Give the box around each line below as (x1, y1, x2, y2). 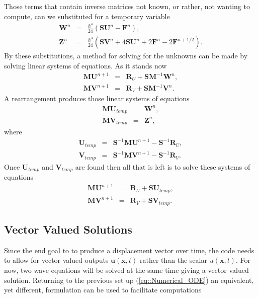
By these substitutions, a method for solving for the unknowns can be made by (4, 50, 248, 61)
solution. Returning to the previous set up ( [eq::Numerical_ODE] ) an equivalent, (4, 274, 254, 285)
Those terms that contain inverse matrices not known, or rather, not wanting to (4, 1, 250, 11)
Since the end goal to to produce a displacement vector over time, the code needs (4, 245, 254, 255)
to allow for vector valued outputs (4, 255, 109, 265)
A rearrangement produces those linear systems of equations (4, 93, 190, 104)
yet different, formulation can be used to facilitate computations (4, 284, 202, 295)
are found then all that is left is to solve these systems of (75, 161, 250, 172)
